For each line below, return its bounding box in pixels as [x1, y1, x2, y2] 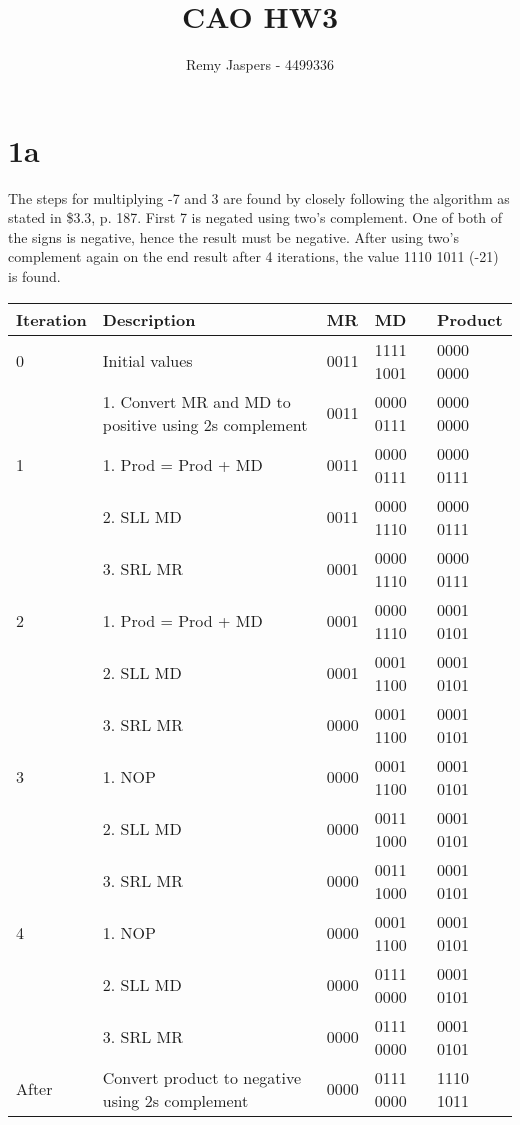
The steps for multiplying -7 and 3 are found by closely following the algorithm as [8, 187, 510, 208]
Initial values [102, 349, 193, 373]
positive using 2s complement [102, 412, 308, 436]
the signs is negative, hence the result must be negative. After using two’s [8, 226, 459, 247]
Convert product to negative [102, 1065, 302, 1089]
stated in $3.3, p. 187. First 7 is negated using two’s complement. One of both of [8, 207, 503, 228]
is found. [8, 266, 61, 287]
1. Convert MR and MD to [102, 389, 291, 413]
